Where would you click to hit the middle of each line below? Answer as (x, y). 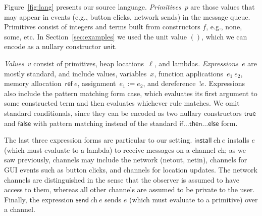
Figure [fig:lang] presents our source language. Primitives (93, 7)
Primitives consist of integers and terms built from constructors (102, 27)
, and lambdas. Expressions (196, 63)
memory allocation (33, 83)
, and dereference (169, 83)
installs (238, 140)
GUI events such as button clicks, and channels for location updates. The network (131, 169)
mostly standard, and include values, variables (75, 73)
